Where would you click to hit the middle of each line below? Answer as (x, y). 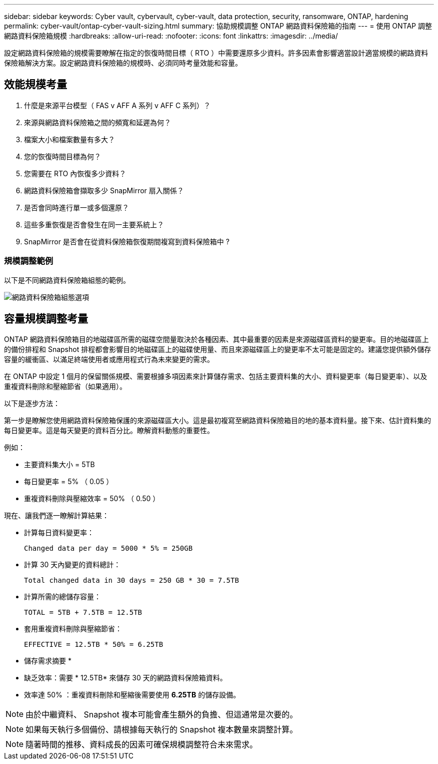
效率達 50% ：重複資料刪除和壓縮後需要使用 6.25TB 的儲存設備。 (132, 695)
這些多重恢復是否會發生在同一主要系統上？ (94, 224)
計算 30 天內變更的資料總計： (72, 565)
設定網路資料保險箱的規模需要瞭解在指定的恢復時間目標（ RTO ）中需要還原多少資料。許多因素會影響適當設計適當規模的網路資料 (216, 53)
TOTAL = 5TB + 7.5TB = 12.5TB (83, 613)
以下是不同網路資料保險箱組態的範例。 (67, 280)
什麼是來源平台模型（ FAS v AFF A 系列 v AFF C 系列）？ (117, 105)
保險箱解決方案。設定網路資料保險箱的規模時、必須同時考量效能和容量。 (123, 63)
